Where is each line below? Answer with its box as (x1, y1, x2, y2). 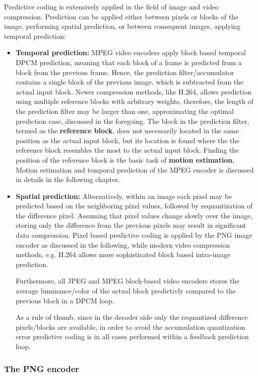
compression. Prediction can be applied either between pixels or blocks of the (4, 11, 239, 21)
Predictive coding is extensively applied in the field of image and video (4, 1, 219, 11)
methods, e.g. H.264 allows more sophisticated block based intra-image (15, 249, 231, 260)
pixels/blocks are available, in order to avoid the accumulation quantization (15, 321, 246, 332)
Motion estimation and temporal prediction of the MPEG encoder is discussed (15, 164, 254, 175)
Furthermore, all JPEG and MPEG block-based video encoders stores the (15, 276, 240, 286)
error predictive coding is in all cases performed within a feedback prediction (15, 331, 249, 342)
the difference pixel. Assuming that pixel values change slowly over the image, (15, 210, 253, 220)
